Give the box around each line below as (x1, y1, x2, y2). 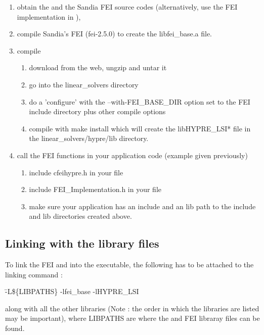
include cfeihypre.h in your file (29, 167, 123, 177)
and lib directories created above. (29, 211, 132, 221)
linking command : (5, 269, 63, 279)
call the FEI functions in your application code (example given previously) (17, 150, 248, 160)
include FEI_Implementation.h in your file (29, 184, 162, 195)
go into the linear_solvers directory (29, 79, 139, 89)
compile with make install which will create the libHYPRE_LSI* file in (29, 123, 251, 133)
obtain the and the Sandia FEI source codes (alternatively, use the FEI (17, 2, 238, 12)
